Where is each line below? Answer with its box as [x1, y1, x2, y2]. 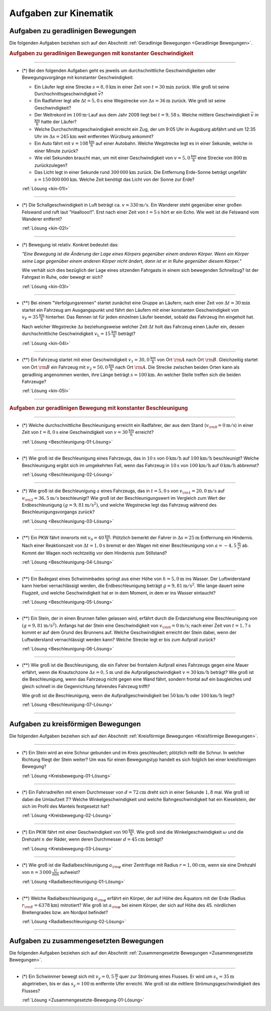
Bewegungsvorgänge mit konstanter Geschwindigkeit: [22, 74, 134, 80]
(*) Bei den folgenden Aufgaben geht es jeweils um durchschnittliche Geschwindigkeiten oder [22, 67, 216, 73]
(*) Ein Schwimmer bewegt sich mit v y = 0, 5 [22, 973, 114, 980]
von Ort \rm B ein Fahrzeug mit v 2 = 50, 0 [22, 364, 108, 371]
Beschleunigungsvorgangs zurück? [22, 509, 95, 515]
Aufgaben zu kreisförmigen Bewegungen [9, 720, 141, 728]
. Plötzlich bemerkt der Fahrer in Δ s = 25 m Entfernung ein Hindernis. [110, 535, 253, 541]
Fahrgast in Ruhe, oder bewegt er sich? [22, 274, 103, 280]
